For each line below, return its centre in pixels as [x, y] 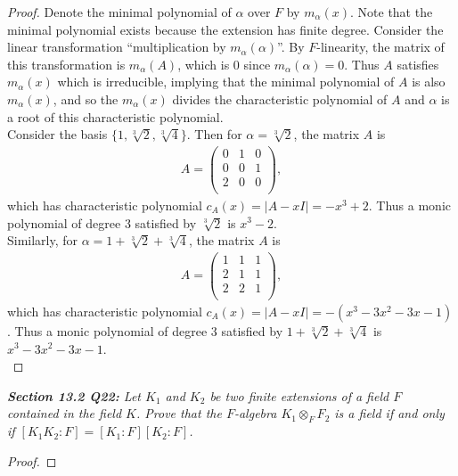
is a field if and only [389, 413]
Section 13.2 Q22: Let [74, 395]
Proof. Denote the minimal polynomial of [119, 12]
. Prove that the [179, 413]
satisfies [418, 64]
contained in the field [65, 413]
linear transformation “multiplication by [117, 47]
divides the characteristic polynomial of [280, 98]
